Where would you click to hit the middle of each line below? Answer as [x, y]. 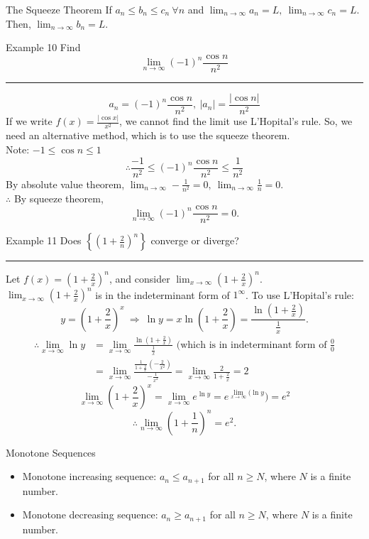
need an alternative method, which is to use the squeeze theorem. [148, 135]
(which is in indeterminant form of [252, 345]
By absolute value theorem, [65, 184]
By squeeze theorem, [59, 198]
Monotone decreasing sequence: [90, 514]
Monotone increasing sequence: [89, 476]
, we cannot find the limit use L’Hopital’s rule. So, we [236, 121]
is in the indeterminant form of [163, 294]
